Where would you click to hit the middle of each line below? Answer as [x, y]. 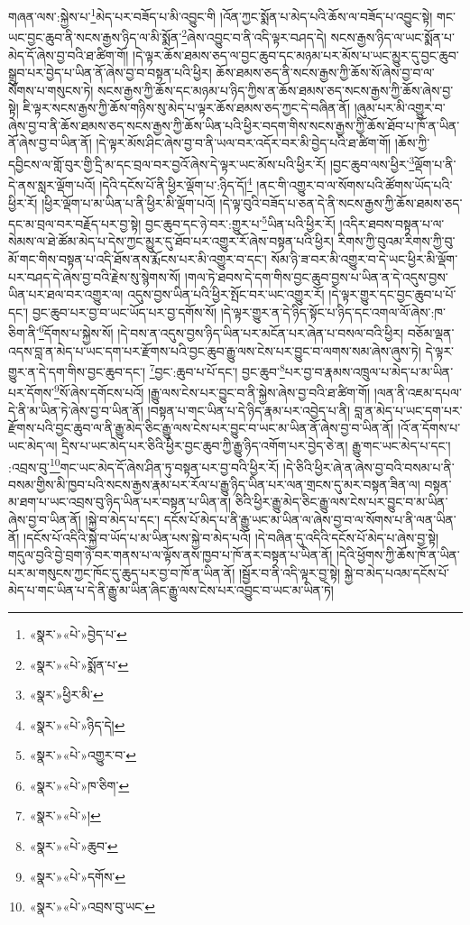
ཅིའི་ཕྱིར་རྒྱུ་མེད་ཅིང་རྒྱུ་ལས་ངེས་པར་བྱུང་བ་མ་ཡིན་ [341, 502]
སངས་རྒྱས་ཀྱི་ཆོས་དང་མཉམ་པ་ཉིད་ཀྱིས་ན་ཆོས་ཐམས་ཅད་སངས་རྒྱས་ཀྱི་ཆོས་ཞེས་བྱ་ [276, 90]
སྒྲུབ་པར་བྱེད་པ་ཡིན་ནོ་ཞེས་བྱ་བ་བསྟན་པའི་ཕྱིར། [110, 73]
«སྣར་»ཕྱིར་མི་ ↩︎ [66, 695]
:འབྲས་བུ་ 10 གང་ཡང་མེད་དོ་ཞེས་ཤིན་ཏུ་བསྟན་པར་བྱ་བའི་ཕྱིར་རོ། [144, 465]
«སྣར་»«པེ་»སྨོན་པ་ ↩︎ [79, 664]
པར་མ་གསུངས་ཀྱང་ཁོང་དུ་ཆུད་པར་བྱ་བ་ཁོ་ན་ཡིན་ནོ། [122, 572]
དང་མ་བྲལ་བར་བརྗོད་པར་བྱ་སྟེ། [75, 223]
